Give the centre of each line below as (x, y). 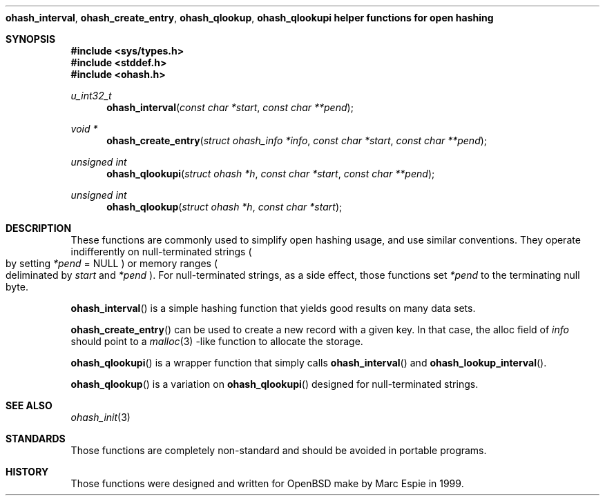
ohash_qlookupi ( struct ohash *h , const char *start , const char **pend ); (271, 174)
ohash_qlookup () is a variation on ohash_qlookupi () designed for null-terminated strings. (275, 384)
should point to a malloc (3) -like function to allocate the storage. (217, 341)
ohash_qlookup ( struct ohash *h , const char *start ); (224, 207)
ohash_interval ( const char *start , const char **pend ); (230, 107)
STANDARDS (36, 439)
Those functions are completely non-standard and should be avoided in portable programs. (279, 450)
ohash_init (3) (100, 417)
